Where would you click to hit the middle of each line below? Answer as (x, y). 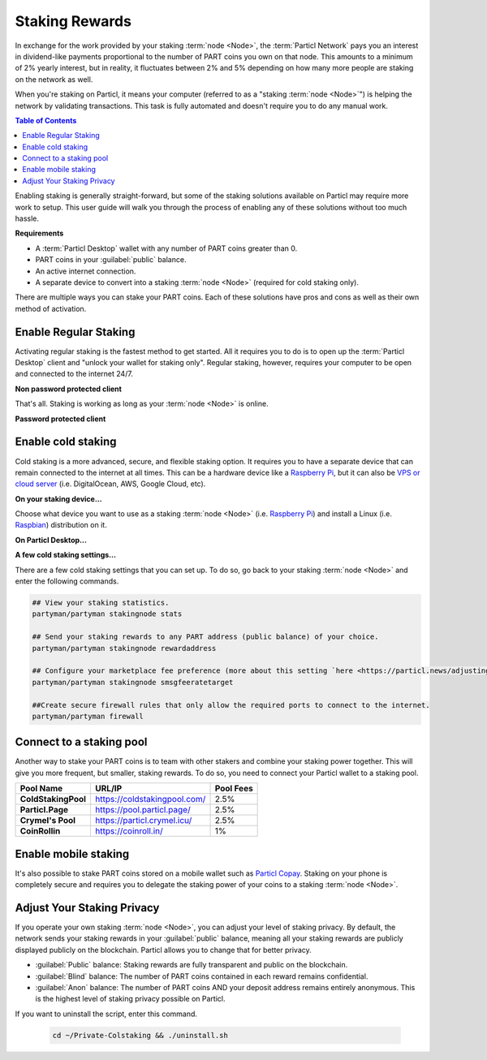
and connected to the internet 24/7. (74, 374)
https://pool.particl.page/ (142, 810)
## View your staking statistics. (101, 603)
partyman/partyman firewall (88, 716)
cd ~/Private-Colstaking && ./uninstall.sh (140, 1035)
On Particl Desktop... (51, 540)
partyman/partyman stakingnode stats (107, 614)
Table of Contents (46, 120)
